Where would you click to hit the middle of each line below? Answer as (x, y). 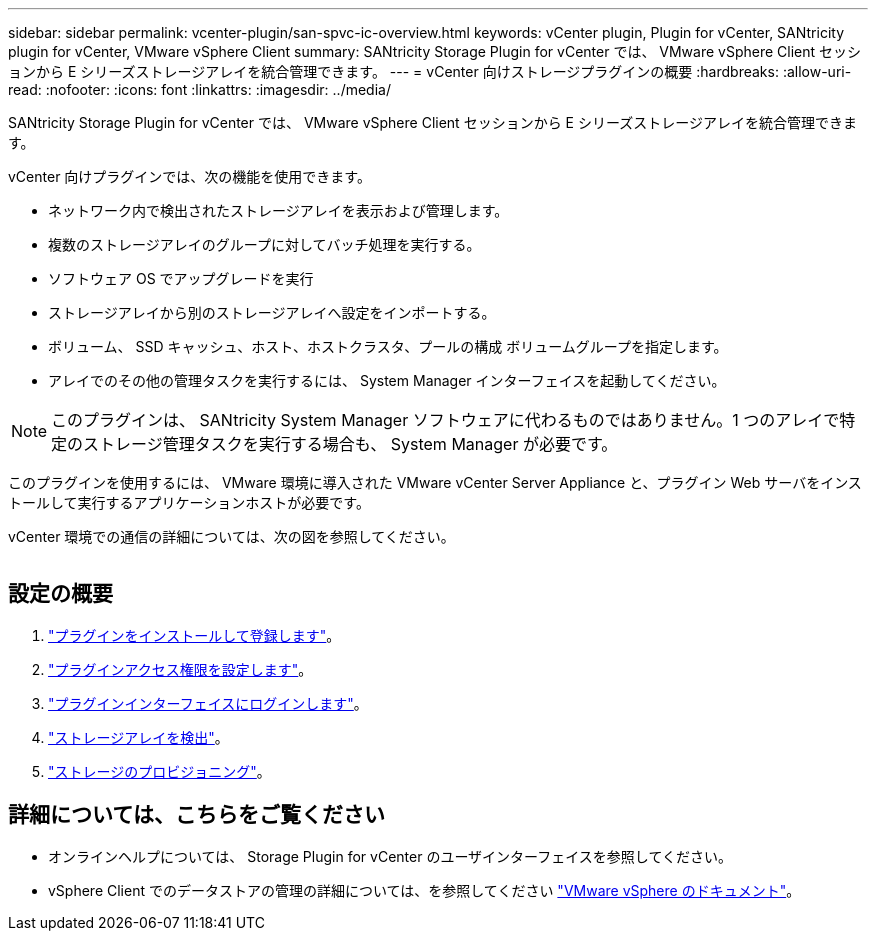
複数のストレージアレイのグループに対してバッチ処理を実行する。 (264, 244)
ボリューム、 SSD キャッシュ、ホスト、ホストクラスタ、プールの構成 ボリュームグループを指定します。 (388, 346)
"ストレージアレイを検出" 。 (138, 737)
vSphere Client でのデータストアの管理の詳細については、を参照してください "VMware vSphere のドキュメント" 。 (424, 890)
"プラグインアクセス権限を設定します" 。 (180, 669)
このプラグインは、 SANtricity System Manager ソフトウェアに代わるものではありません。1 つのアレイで (445, 420)
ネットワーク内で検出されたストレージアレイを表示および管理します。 (278, 210)
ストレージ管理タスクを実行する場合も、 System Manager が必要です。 (350, 444)
